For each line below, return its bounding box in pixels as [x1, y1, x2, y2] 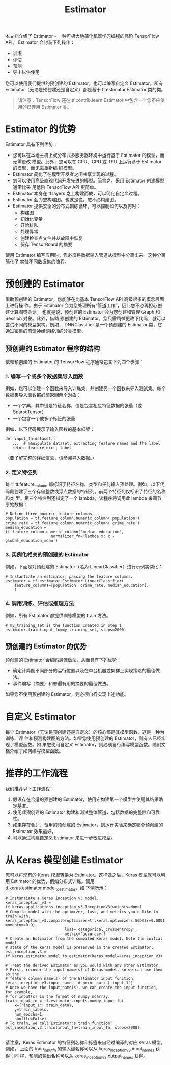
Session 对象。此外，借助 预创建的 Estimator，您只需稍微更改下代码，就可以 [5, 315, 166, 322]
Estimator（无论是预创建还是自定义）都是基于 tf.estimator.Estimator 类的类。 [5, 87, 166, 93]
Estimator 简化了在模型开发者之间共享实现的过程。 [12, 171, 119, 177]
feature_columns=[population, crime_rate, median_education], [14, 583, 149, 588]
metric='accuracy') [64, 931, 106, 937]
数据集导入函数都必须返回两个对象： [5, 392, 81, 398]
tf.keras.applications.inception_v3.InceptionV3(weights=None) [5, 905, 142, 910]
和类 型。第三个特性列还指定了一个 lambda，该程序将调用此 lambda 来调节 [5, 495, 162, 501]
